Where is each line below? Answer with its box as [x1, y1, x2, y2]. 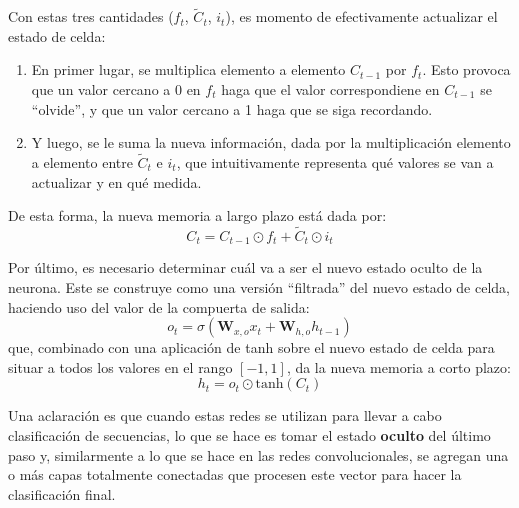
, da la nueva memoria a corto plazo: [286, 356, 511, 377]
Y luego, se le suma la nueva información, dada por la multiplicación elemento [31, 132, 511, 153]
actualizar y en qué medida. [31, 171, 202, 192]
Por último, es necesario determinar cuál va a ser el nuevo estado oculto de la [8, 257, 483, 278]
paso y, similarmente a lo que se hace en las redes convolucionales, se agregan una [8, 444, 509, 465]
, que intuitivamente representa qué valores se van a [176, 152, 494, 172]
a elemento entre [31, 152, 133, 172]
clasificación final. [8, 483, 116, 504]
